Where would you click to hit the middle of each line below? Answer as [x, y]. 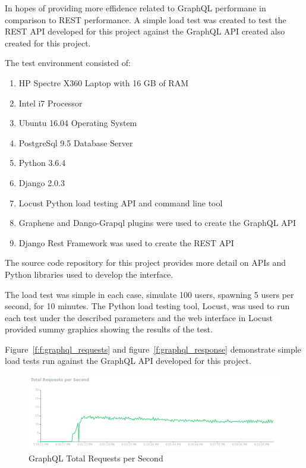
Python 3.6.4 [42, 163]
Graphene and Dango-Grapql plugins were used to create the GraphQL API [157, 223]
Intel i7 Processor [51, 103]
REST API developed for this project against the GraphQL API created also [145, 31]
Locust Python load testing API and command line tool [121, 202]
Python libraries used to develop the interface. [89, 274]
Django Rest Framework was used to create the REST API [126, 242]
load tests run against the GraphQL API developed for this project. [128, 361]
